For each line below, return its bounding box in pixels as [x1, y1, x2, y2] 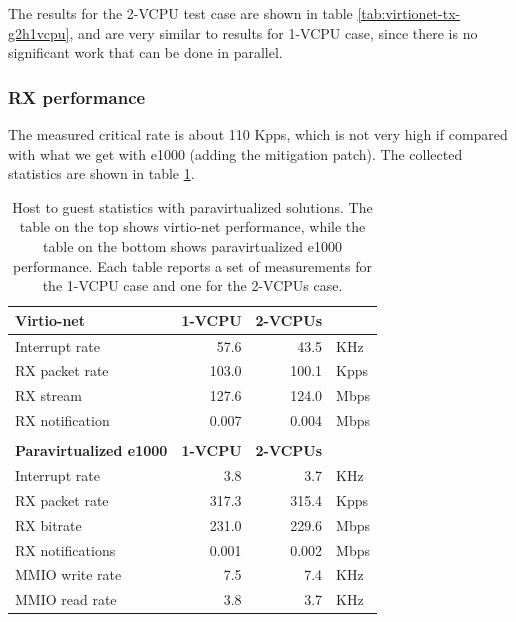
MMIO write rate [15, 564, 122, 585]
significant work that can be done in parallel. [8, 42, 283, 63]
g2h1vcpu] [8, 22, 70, 43]
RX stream [15, 385, 82, 406]
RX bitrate [15, 514, 82, 535]
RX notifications [15, 539, 116, 560]
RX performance [8, 84, 146, 109]
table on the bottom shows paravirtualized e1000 [43, 235, 342, 256]
